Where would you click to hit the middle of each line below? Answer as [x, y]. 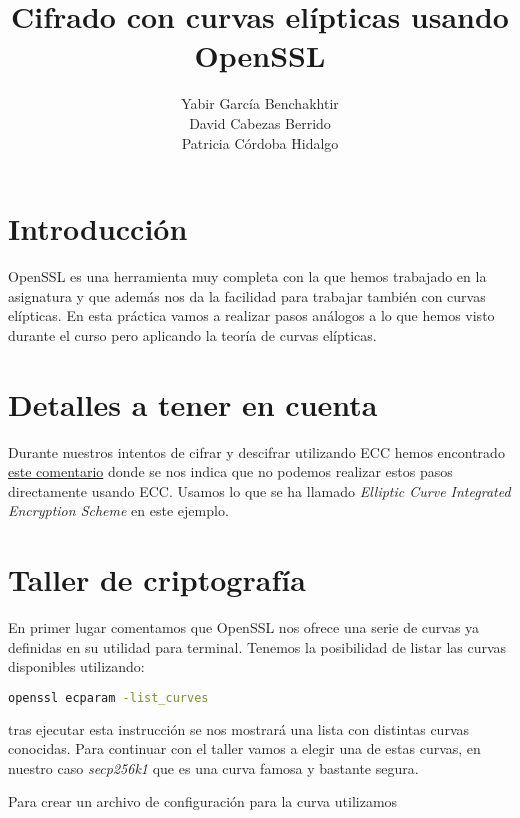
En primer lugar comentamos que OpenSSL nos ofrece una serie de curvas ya [244, 627]
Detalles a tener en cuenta [193, 403]
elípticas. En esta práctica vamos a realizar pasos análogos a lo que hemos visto [251, 315]
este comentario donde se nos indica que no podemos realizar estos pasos [230, 471]
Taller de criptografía [157, 579]
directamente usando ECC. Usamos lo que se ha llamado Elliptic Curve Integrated [259, 490]
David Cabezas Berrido [260, 122]
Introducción [98, 228]
